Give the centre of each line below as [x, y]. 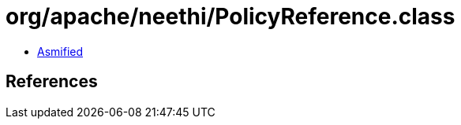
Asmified [60, 51]
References [52, 82]
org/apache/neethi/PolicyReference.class [230, 17]
